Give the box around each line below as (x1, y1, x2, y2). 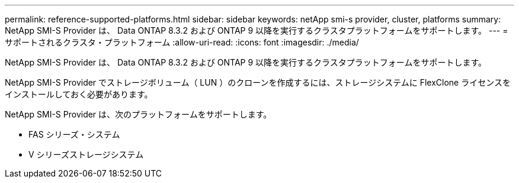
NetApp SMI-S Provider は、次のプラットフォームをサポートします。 (5, 109, 272, 119)
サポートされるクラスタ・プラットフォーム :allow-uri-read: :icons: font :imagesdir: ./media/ (5, 37, 359, 47)
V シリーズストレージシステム (28, 149, 144, 159)
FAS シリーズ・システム (28, 129, 120, 139)
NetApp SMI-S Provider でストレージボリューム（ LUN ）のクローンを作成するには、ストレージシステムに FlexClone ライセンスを (5, 77, 511, 87)
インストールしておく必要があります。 (5, 89, 153, 99)
